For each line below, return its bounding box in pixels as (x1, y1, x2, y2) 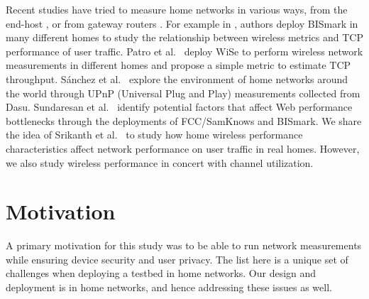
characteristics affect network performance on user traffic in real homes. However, (6, 141, 360, 156)
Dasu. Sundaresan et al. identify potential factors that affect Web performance (6, 99, 353, 114)
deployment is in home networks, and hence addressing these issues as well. (6, 280, 332, 295)
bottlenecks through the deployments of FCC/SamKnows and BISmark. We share (6, 113, 362, 128)
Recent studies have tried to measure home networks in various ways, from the (6, 2, 348, 16)
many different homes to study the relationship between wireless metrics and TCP (6, 30, 363, 45)
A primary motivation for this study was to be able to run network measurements (6, 238, 362, 253)
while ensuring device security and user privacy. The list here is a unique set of (6, 251, 348, 266)
